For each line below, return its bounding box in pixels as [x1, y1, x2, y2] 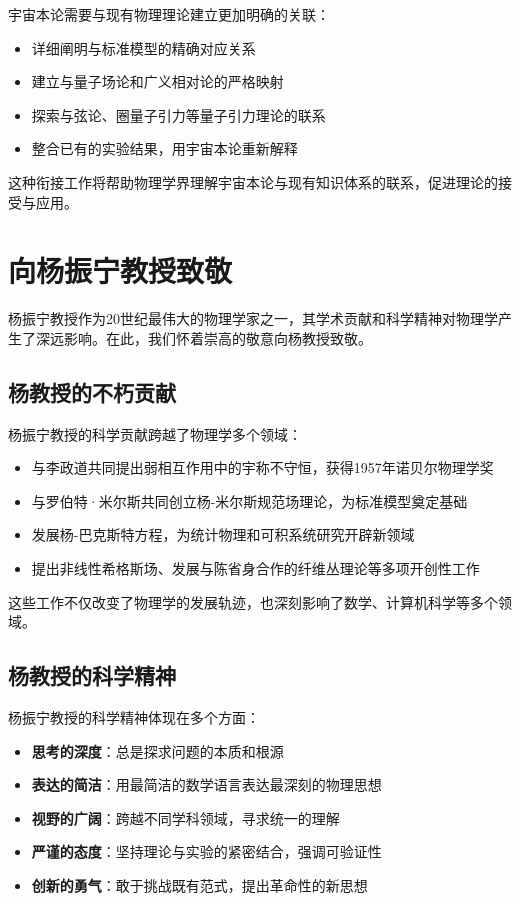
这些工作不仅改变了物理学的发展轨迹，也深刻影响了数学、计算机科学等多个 [8, 591, 498, 612]
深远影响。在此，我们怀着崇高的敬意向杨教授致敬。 [35, 327, 372, 348]
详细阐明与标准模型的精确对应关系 [31, 37, 256, 58]
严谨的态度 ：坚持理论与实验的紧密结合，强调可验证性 [31, 841, 382, 862]
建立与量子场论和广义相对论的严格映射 [31, 71, 284, 92]
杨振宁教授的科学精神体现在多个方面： [8, 707, 260, 728]
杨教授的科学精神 [8, 660, 176, 691]
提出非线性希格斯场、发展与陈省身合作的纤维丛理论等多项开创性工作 [31, 558, 480, 579]
